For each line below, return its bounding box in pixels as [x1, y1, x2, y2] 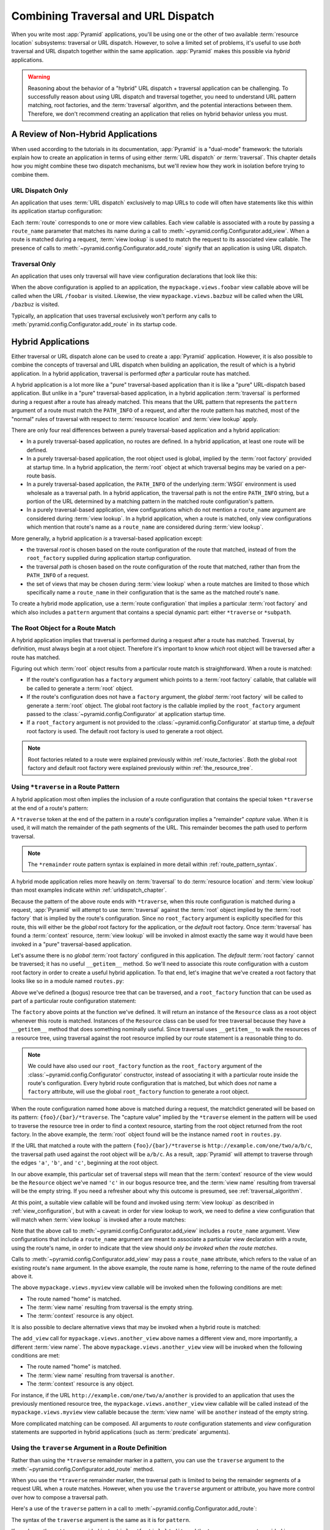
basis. [41, 472, 57, 479]
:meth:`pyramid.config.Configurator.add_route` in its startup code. [11, 320, 177, 327]
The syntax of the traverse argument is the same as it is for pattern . [11, 1516, 191, 1523]
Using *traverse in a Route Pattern [11, 782, 120, 791]
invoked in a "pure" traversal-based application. [11, 940, 132, 948]
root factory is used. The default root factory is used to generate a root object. [26, 727, 224, 734]
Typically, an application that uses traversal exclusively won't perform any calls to [11, 312, 217, 319]
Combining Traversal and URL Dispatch [11, 9, 215, 23]
